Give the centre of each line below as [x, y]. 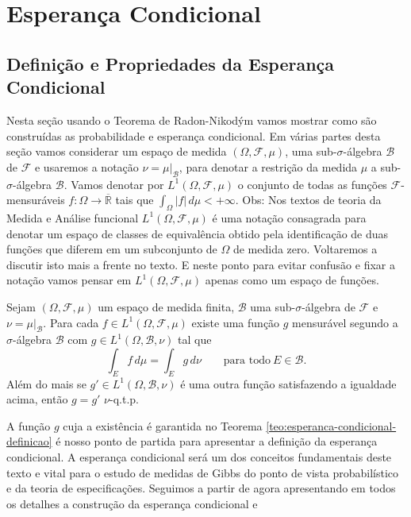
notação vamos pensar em [69, 280]
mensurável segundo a [345, 322]
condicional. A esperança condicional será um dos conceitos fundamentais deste [199, 457]
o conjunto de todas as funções [312, 184]
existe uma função [236, 322]
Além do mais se [46, 383]
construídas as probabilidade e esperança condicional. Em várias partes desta [194, 135]
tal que [195, 340]
